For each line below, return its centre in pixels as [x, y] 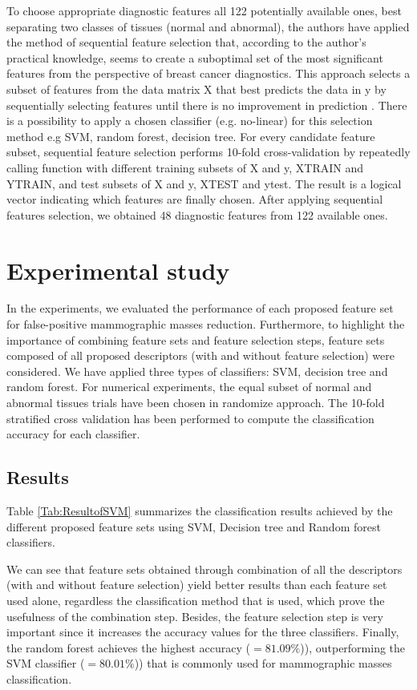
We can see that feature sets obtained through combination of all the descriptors [204, 569]
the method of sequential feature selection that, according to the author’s [186, 42]
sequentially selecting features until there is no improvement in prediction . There [207, 105]
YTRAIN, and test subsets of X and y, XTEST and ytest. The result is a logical [204, 183]
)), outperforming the [353, 647]
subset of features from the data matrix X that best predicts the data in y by [196, 89]
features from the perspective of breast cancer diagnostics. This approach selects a [208, 73]
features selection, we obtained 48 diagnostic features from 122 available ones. [197, 214]
